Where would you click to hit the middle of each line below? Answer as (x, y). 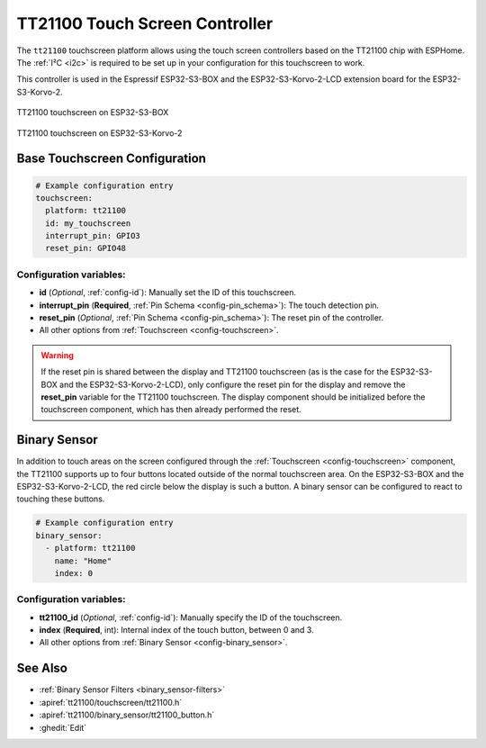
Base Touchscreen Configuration (112, 159)
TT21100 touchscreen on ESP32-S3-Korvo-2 (99, 133)
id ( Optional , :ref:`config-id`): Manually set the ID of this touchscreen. (168, 293)
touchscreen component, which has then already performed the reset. (171, 410)
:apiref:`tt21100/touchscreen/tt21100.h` (111, 702)
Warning (57, 355)
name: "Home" (83, 561)
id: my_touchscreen (88, 223)
